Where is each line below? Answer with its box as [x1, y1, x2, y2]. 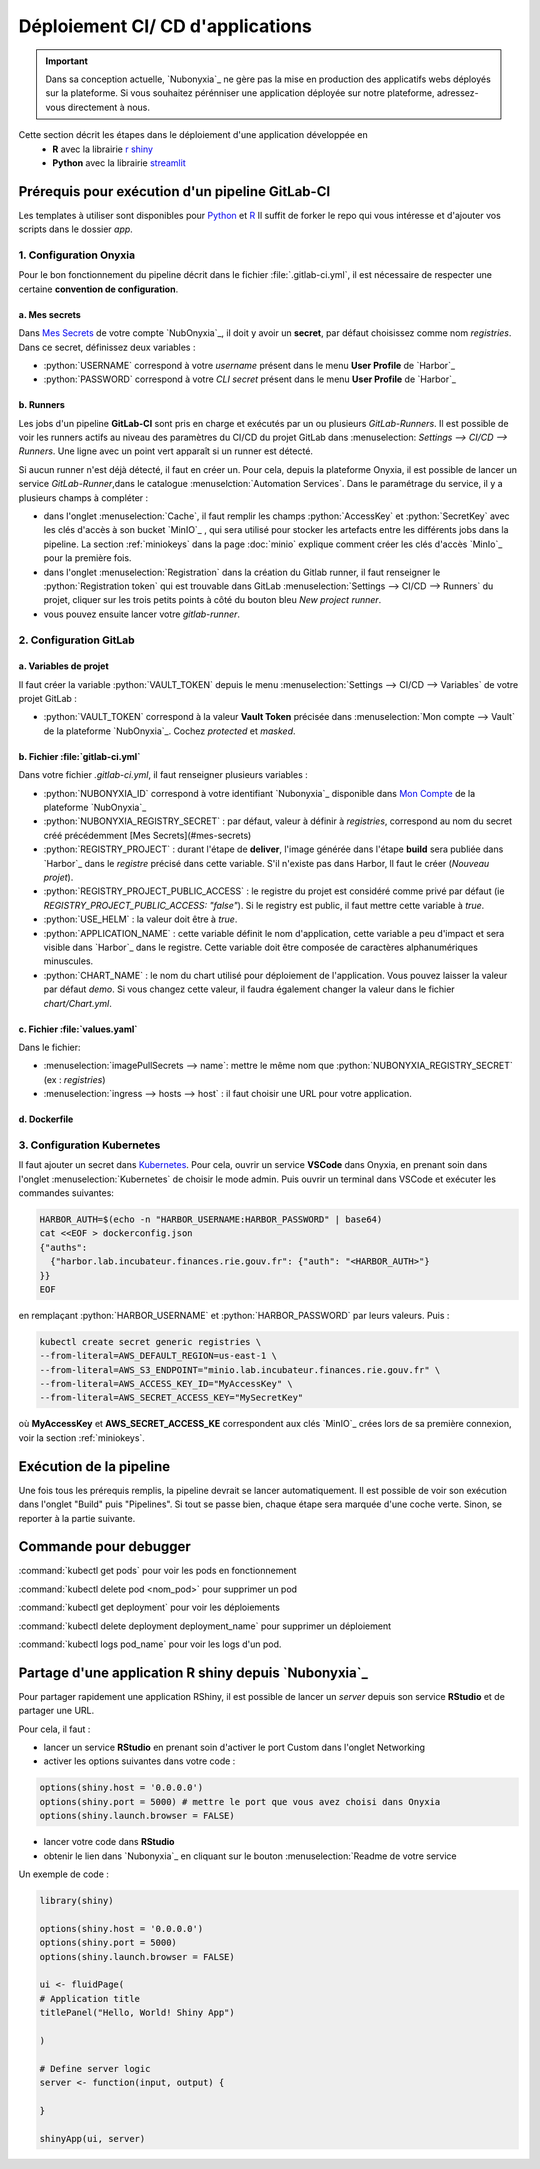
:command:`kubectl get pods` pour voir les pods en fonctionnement [18, 1565, 297, 1577]
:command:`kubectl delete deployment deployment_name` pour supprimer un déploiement [18, 1620, 392, 1632]
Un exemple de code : [18, 1868, 110, 1880]
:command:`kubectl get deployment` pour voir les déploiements [18, 1601, 280, 1614]
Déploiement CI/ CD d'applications [18, 15, 312, 37]
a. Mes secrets [18, 308, 82, 320]
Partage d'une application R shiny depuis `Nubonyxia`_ [18, 1664, 369, 1681]
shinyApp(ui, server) [39, 2133, 146, 2144]
